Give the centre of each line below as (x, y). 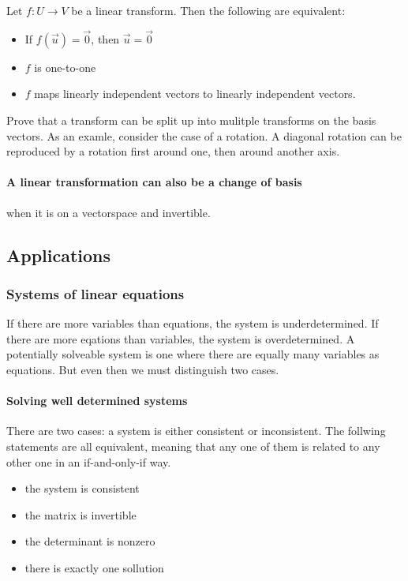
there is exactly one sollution (94, 567)
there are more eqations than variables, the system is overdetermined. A (181, 338)
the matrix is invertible (80, 514)
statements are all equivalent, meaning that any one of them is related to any (193, 446)
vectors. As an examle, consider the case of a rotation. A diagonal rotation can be (204, 135)
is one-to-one (65, 67)
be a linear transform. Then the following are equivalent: (208, 10)
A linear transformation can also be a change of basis (154, 182)
